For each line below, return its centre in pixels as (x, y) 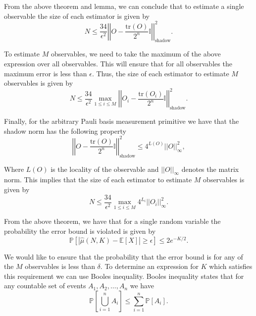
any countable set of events (45, 286)
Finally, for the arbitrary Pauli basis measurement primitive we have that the (122, 121)
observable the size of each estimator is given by (77, 16)
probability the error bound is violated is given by (80, 231)
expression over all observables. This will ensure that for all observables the (118, 64)
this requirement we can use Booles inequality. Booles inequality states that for (124, 276)
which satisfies (231, 266)
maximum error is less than (46, 73)
